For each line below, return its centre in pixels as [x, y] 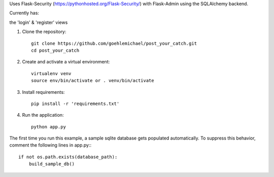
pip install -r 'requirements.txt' [75, 103]
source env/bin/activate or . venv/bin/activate [93, 81]
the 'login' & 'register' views [39, 22]
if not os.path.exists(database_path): [68, 157]
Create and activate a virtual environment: [66, 62]
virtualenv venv [51, 73]
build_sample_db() [52, 164]
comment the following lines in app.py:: [50, 145]
